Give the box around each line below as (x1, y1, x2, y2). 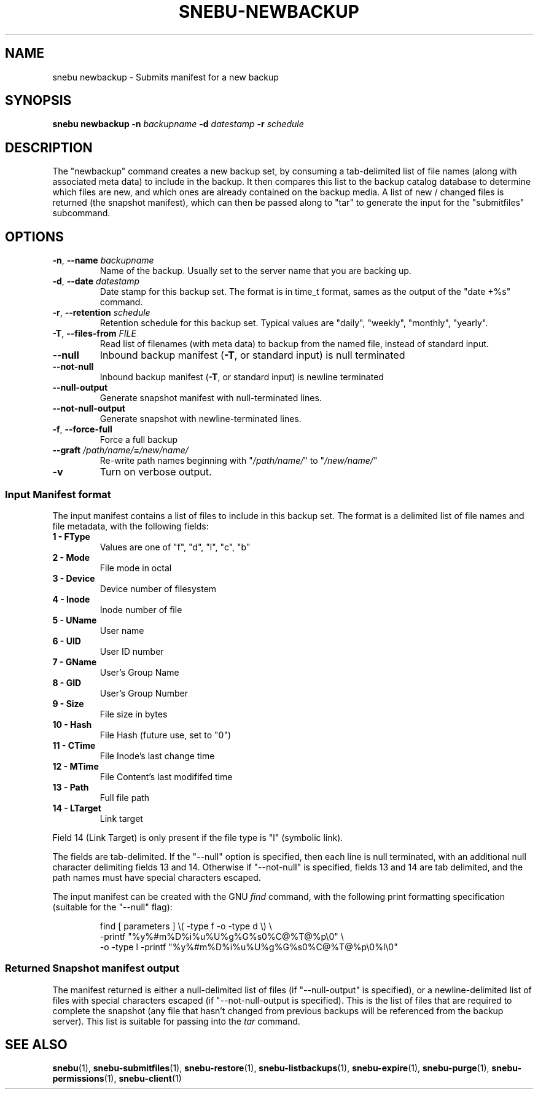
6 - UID (52, 635, 81, 646)
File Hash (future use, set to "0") (99, 729, 232, 740)
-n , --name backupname (52, 255, 154, 266)
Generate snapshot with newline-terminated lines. (99, 413, 302, 424)
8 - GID (52, 677, 82, 688)
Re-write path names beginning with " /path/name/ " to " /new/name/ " (99, 455, 378, 466)
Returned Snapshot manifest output (5, 962, 179, 975)
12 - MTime (52, 760, 99, 772)
